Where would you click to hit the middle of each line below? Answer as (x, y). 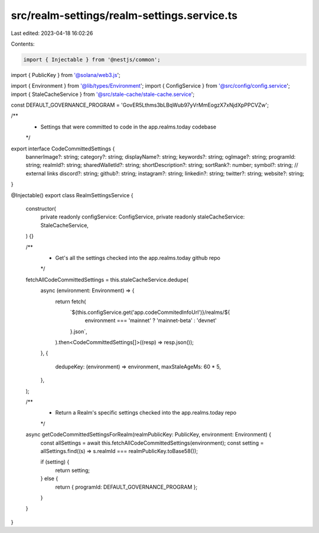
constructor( (41, 208)
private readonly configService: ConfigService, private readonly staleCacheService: (143, 217)
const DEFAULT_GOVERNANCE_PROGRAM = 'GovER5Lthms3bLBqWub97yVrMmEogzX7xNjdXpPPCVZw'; (140, 105)
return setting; (72, 470)
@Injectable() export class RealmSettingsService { (72, 195)
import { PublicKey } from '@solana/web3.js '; (66, 75)
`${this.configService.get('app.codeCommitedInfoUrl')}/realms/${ (150, 312)
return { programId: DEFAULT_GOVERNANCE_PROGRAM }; (126, 487)
